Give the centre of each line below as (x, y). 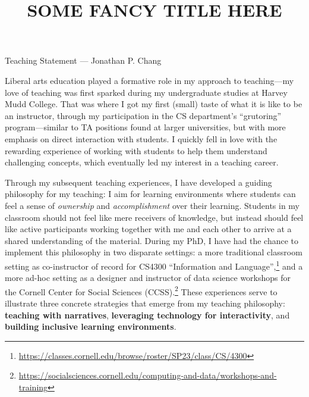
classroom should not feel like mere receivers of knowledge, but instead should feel (154, 217)
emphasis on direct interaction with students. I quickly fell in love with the (141, 138)
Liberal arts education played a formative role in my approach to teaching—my (149, 80)
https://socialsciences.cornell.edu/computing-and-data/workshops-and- (148, 375)
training (33, 387)
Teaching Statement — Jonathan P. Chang (83, 60)
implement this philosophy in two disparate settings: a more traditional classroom (154, 252)
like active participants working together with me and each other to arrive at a (148, 229)
